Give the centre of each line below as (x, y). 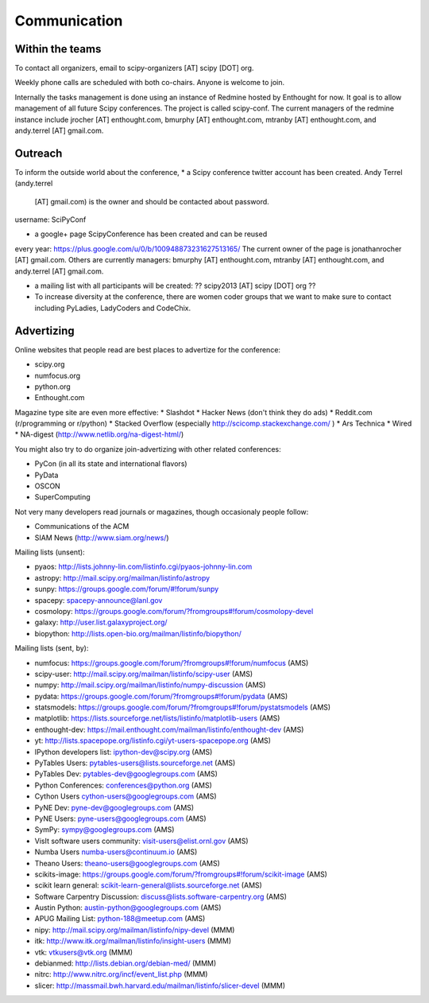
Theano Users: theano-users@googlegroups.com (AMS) (127, 863)
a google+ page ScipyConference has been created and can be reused (151, 234)
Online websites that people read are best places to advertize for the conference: (148, 349)
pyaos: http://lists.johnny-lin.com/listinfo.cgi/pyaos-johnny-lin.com (143, 567)
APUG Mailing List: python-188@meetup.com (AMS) (120, 919)
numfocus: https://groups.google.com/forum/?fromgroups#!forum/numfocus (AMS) (172, 663)
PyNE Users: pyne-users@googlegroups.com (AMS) (120, 818)
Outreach (39, 153)
